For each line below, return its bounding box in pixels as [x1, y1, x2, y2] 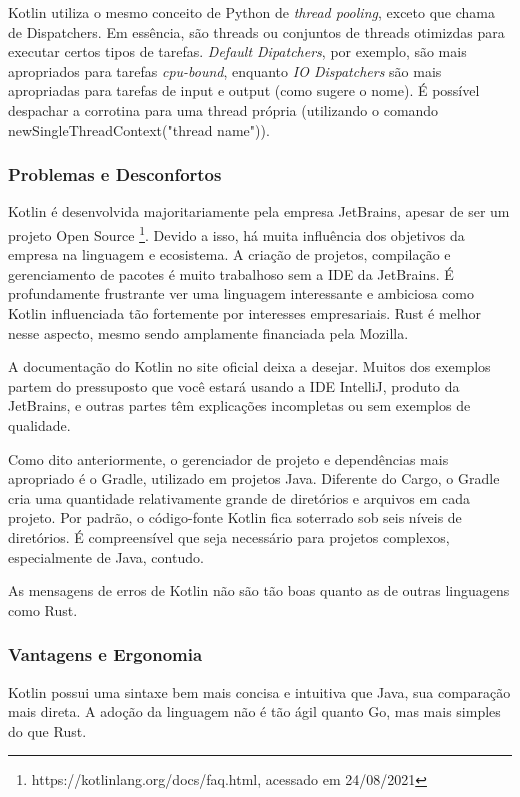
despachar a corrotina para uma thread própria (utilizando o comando [8, 99, 439, 120]
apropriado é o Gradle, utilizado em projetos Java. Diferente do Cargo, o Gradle [8, 468, 500, 489]
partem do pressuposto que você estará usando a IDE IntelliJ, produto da [8, 375, 460, 396]
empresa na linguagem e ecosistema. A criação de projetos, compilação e [8, 244, 451, 265]
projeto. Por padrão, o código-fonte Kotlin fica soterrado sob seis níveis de [8, 507, 462, 528]
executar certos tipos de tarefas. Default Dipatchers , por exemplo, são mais [8, 41, 467, 62]
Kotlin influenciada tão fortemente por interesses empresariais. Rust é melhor [8, 303, 481, 323]
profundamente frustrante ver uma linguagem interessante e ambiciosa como [8, 283, 474, 304]
